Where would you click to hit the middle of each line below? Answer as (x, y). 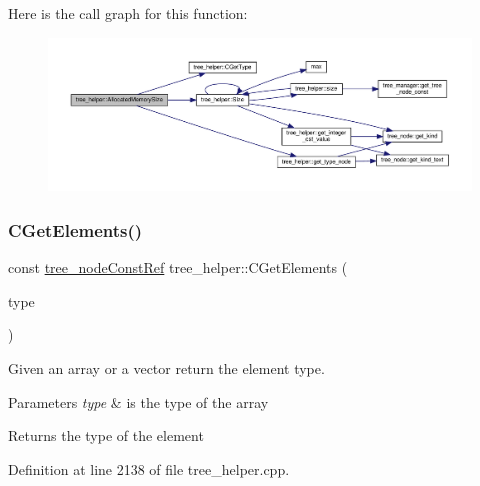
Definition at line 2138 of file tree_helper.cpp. (149, 468)
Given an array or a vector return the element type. (166, 367)
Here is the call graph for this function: (128, 13)
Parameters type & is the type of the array (138, 401)
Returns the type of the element (106, 435)
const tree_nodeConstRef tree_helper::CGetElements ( (178, 267)
